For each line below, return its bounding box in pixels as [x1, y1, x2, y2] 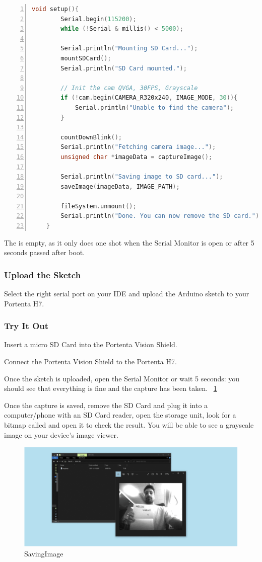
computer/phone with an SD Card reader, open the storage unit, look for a [4, 410, 236, 420]
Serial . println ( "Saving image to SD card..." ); [60, 173, 223, 181]
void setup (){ [32, 6, 79, 13]
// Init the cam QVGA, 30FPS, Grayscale [60, 84, 198, 92]
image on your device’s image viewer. [4, 429, 118, 440]
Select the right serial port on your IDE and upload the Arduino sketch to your [4, 288, 249, 299]
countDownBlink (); [60, 133, 122, 141]
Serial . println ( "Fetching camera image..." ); [60, 143, 216, 151]
